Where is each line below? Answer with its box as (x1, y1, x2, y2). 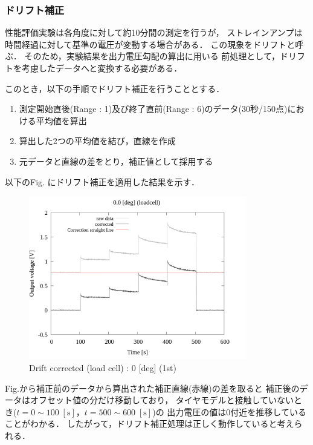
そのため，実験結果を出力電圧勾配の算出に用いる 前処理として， (24, 50, 280, 62)
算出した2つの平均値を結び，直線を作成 (19, 134, 176, 147)
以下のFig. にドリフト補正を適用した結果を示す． (5, 175, 200, 188)
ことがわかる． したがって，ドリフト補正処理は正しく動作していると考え (5, 417, 294, 430)
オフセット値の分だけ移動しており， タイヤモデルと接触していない (30, 394, 294, 406)
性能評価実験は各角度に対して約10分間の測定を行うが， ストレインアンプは (5, 26, 303, 39)
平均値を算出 (36, 114, 87, 127)
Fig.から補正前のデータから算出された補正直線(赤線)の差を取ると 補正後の (5, 381, 300, 394)
